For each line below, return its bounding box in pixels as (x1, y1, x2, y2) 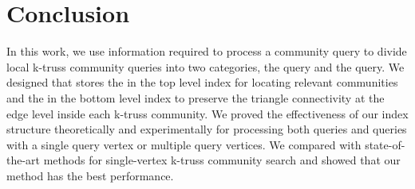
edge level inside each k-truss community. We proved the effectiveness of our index (6, 105, 409, 121)
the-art (6, 152, 41, 168)
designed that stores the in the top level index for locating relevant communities (6, 74, 398, 91)
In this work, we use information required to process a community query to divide (6, 43, 407, 60)
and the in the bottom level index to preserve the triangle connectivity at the (6, 89, 385, 106)
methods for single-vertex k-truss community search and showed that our (43, 152, 401, 168)
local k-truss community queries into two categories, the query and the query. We (6, 58, 405, 75)
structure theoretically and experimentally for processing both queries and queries (6, 121, 407, 137)
